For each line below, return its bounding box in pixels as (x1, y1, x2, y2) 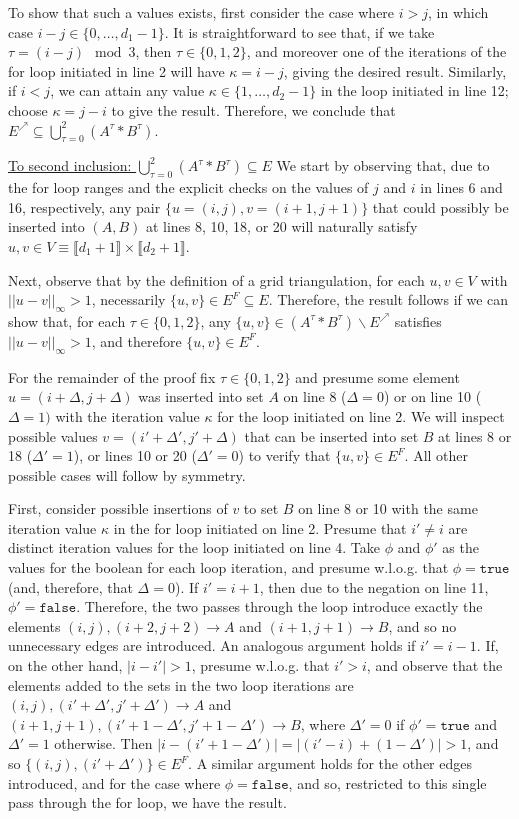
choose (8, 99, 48, 120)
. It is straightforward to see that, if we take (164, 21, 435, 42)
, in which (428, 2, 489, 22)
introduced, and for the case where (8, 772, 221, 793)
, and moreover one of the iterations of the (246, 41, 507, 62)
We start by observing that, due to (276, 155, 490, 176)
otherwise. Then (54, 733, 153, 754)
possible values (8, 425, 98, 446)
